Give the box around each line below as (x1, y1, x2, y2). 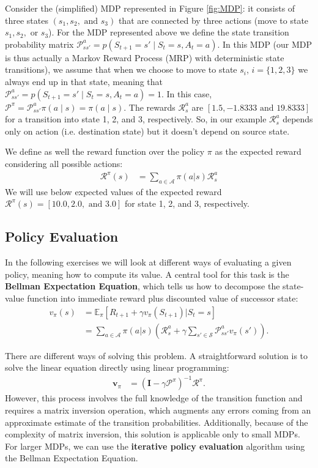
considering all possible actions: (5, 157, 123, 169)
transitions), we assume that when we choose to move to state (5, 63, 237, 76)
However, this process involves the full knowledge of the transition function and (5, 392, 303, 404)
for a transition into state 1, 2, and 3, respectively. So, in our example (5, 113, 267, 125)
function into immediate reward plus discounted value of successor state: (27, 292, 298, 305)
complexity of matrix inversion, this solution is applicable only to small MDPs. (5, 428, 300, 440)
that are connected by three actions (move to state (118, 13, 309, 26)
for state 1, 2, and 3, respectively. (124, 197, 250, 210)
